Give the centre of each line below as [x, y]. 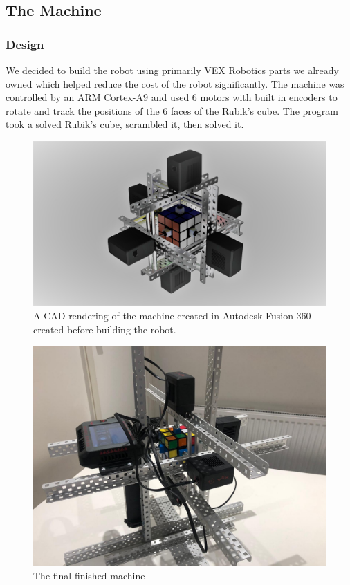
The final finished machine [89, 575]
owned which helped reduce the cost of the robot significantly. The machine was [175, 83]
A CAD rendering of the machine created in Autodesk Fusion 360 [172, 316]
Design [25, 44]
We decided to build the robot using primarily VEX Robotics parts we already [172, 70]
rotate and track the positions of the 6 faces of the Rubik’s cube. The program [172, 110]
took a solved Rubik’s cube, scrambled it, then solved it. [125, 124]
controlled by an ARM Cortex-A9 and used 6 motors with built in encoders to [172, 97]
